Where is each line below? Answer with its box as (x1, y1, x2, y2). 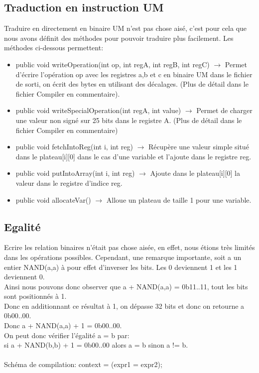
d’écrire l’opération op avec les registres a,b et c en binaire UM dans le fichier (15, 69, 253, 79)
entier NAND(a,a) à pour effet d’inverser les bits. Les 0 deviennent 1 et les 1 (4, 261, 238, 272)
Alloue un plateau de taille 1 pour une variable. (106, 194, 252, 205)
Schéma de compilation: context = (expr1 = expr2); (4, 359, 162, 370)
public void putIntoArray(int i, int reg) (15, 168, 135, 178)
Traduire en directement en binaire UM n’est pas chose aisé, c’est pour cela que (4, 23, 247, 33)
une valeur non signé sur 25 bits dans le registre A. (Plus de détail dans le (15, 115, 242, 125)
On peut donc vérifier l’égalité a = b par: (4, 330, 129, 340)
